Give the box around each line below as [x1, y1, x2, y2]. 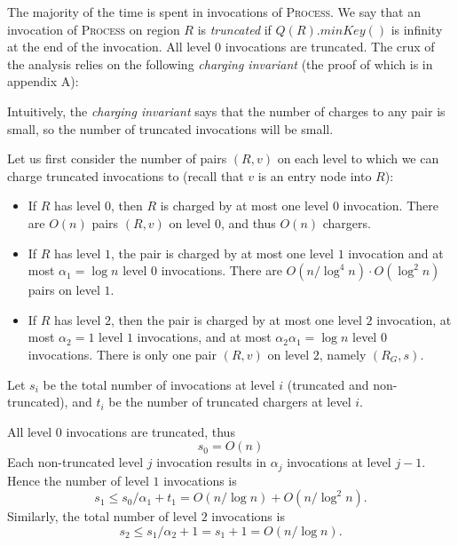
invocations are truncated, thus [66, 422, 235, 440]
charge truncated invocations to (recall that [7, 166, 244, 185]
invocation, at [376, 310, 452, 328]
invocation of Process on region [7, 20, 180, 38]
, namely [319, 344, 367, 363]
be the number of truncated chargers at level [108, 392, 351, 411]
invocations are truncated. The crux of [225, 37, 435, 56]
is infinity [391, 20, 443, 38]
